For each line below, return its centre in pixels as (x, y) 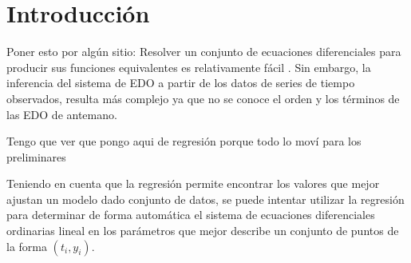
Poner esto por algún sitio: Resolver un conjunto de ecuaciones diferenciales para (204, 52)
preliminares (36, 156)
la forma (27, 246)
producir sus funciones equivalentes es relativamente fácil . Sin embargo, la (189, 67)
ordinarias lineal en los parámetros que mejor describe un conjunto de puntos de (203, 231)
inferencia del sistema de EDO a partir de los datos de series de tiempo (181, 83)
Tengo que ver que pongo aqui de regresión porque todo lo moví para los (184, 141)
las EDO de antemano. (62, 114)
